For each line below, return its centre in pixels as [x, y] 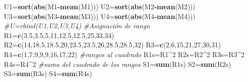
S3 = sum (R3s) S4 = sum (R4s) [48, 73]
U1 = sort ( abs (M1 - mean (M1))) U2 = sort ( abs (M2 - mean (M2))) [100, 6]
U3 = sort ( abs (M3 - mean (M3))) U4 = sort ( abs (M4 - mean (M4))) [100, 16]
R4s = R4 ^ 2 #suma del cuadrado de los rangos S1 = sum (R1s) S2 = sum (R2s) [118, 64]
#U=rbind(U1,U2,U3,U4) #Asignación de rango [77, 26]
